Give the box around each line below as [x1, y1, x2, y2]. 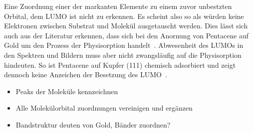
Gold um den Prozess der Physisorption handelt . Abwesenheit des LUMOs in [4, 40, 244, 50]
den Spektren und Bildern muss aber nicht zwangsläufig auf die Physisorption [4, 49, 242, 60]
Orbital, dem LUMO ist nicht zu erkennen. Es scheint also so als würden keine [4, 10, 244, 21]
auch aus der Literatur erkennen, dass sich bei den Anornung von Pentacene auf [4, 30, 249, 40]
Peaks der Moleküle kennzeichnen [15, 86, 118, 96]
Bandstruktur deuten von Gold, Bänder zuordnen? [15, 119, 171, 130]
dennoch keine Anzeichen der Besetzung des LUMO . [4, 69, 167, 80]
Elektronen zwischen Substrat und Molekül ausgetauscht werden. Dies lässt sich [4, 20, 248, 31]
